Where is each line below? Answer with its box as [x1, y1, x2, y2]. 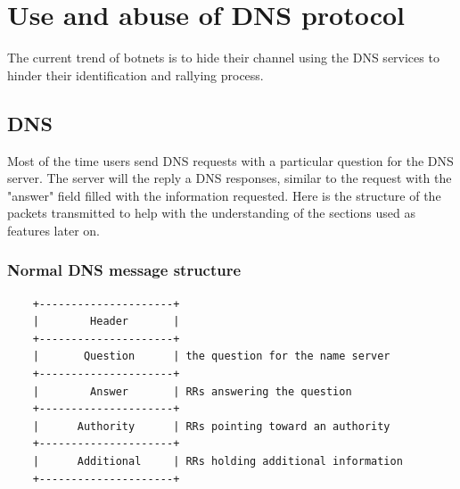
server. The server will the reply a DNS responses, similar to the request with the [7, 169, 452, 187]
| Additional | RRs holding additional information [32, 455, 403, 468]
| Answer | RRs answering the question [32, 385, 352, 398]
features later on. [7, 220, 100, 239]
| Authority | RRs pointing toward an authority [32, 419, 390, 433]
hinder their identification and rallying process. [7, 65, 264, 84]
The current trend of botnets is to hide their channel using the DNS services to [7, 48, 439, 67]
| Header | [32, 315, 180, 328]
